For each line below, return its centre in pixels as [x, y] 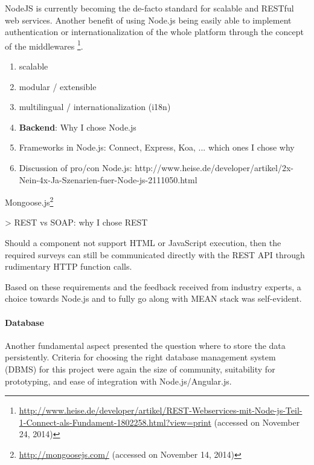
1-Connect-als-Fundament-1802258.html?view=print [115, 422]
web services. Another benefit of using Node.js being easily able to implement [148, 20]
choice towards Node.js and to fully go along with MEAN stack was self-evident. [153, 298]
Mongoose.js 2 [29, 201]
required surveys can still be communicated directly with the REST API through [155, 254]
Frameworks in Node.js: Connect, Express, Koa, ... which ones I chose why [157, 147]
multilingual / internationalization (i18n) [95, 107]
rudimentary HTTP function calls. [69, 266]
